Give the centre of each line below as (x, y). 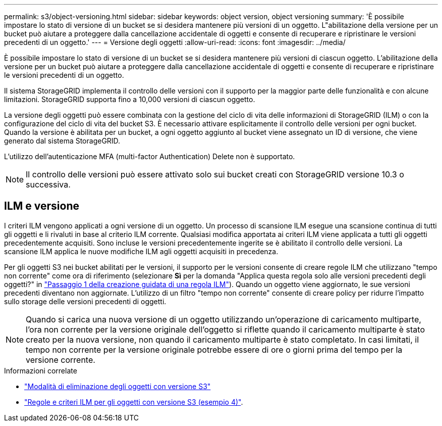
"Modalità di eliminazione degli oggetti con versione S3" (118, 386)
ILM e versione (42, 206)
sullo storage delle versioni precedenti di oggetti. (85, 301)
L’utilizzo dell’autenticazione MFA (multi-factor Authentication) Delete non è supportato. (150, 156)
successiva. (48, 184)
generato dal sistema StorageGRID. (62, 141)
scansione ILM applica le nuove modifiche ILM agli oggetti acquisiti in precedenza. (141, 251)
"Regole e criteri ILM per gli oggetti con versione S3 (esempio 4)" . (134, 402)
